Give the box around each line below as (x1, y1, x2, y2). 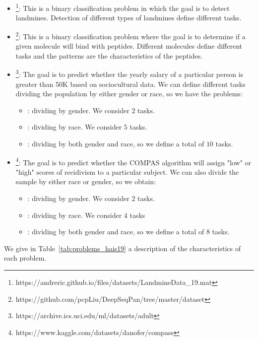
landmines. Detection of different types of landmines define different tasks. (15, 12, 242, 23)
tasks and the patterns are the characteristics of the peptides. (15, 50, 203, 61)
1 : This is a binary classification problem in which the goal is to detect (15, 1, 230, 13)
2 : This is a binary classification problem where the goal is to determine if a (15, 29, 246, 41)
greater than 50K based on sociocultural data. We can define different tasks (15, 78, 246, 89)
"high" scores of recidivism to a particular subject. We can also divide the (15, 166, 239, 177)
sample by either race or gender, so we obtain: (15, 176, 156, 187)
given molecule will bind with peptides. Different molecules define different (15, 41, 242, 51)
